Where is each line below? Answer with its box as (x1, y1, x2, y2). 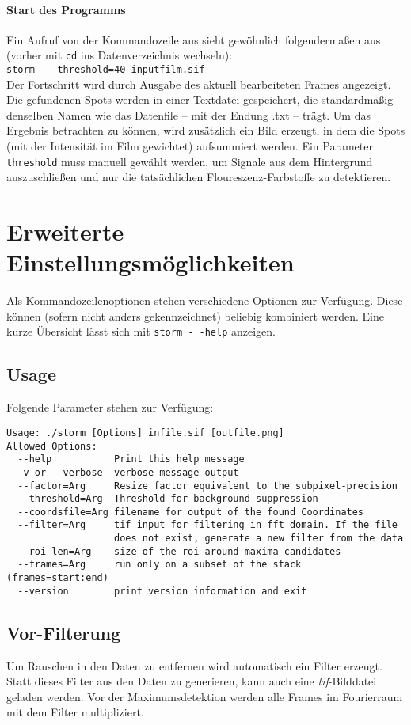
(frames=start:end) (6, 572, 108, 584)
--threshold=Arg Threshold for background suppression (17, 493, 318, 505)
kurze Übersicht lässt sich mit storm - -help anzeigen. (6, 323, 276, 340)
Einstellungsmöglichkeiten (6, 246, 295, 279)
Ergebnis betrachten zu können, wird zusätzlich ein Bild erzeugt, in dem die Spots (6, 122, 405, 139)
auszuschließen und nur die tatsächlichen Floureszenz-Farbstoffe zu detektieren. (6, 169, 391, 185)
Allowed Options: (6, 440, 97, 452)
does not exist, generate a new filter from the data (114, 533, 404, 545)
